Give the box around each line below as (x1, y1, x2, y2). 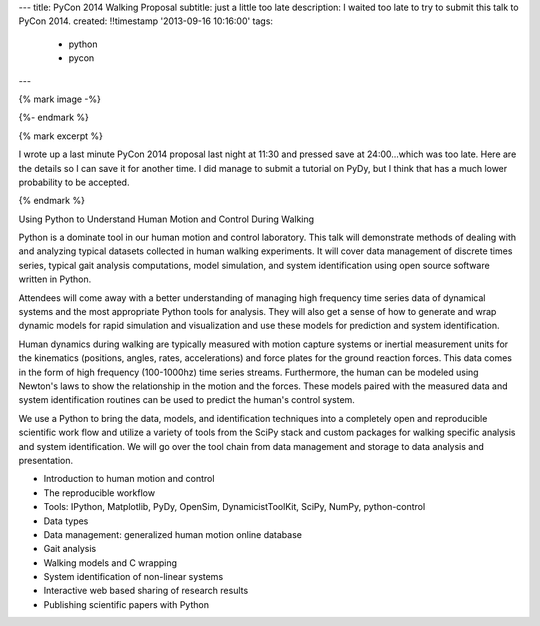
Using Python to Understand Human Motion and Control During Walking (18, 213, 315, 225)
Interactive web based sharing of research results (43, 585, 249, 597)
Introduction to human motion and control (43, 473, 215, 485)
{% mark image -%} (18, 93, 102, 105)
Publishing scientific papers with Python (43, 598, 210, 610)
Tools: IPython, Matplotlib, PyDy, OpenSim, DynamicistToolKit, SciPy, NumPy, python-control (43, 501, 426, 513)
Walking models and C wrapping (43, 556, 178, 569)
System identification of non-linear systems (43, 571, 224, 583)
